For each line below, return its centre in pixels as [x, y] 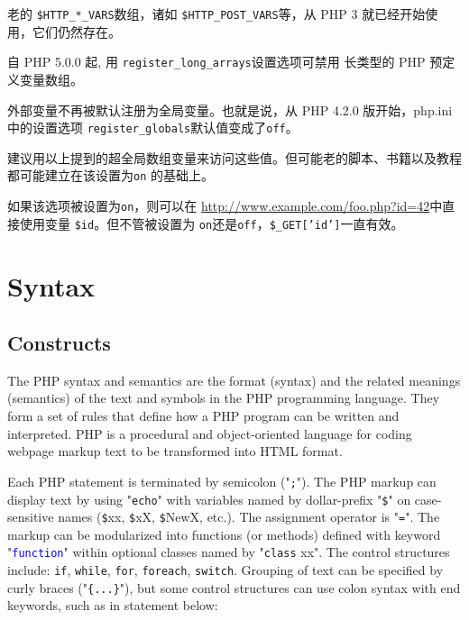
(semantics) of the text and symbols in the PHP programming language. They [224, 398]
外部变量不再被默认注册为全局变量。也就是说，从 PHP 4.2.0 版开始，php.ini [230, 109]
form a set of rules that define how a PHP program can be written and [203, 416]
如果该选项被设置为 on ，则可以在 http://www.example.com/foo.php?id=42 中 [225, 205]
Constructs [59, 343]
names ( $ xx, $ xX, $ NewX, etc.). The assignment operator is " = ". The [249, 517]
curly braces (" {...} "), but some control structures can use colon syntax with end [234, 587]
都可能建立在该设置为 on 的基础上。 [110, 175]
